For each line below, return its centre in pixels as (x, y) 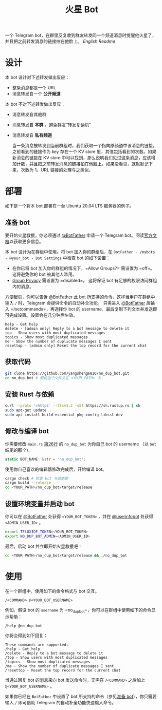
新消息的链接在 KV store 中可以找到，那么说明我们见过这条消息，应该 (82, 158)
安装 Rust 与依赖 (30, 394)
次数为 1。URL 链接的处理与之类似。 (57, 170)
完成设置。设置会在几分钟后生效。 (43, 315)
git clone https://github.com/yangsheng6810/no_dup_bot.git (67, 373)
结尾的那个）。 (19, 450)
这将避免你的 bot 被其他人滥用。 (44, 274)
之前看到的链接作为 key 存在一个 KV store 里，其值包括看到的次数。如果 (84, 152)
